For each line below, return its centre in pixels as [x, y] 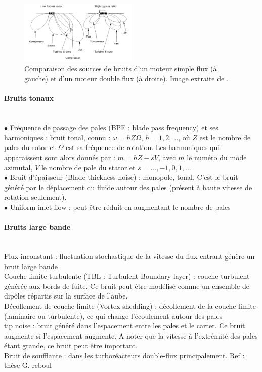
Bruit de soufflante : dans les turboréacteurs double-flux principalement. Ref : [124, 355]
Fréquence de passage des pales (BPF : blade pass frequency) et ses [114, 127]
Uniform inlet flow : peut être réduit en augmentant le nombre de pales [120, 207]
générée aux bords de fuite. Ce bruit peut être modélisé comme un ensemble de [127, 286]
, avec [167, 157]
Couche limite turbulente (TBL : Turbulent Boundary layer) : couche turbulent [127, 276]
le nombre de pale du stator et [88, 167]
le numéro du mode [217, 157]
